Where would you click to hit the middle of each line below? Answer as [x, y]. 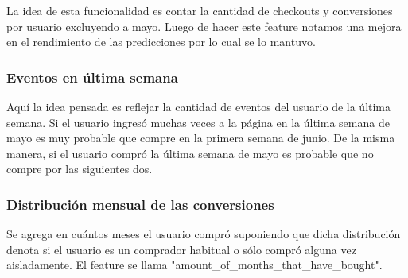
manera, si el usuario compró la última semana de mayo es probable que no [190, 153]
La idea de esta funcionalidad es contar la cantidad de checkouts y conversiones [200, 10]
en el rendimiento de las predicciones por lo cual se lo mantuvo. [161, 42]
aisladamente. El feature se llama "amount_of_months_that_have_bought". [194, 265]
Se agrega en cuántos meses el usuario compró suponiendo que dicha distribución [204, 234]
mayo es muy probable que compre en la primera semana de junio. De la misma [201, 138]
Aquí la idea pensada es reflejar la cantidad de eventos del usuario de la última [199, 106]
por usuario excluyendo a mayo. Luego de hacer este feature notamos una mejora [204, 26]
